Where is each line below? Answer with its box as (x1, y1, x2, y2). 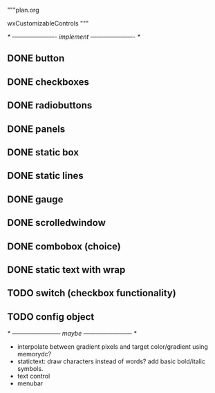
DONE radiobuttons (7, 99, 93, 111)
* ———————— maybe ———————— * (7, 329, 137, 338)
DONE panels (7, 123, 66, 135)
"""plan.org (7, 6, 39, 14)
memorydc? (17, 350, 52, 358)
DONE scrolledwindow (7, 217, 106, 229)
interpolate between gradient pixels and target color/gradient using (17, 343, 209, 351)
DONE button (7, 52, 65, 64)
